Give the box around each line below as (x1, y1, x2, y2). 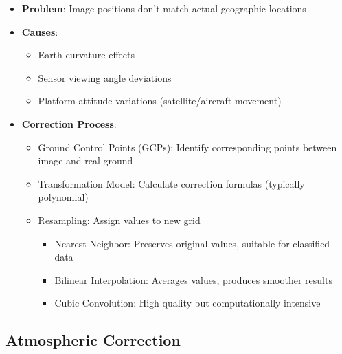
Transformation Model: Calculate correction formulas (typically (38, 176, 305, 190)
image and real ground (38, 153, 133, 168)
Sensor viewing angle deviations (38, 70, 172, 85)
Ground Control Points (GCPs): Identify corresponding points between (38, 140, 337, 154)
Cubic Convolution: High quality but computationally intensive (54, 296, 321, 310)
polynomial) (38, 190, 89, 204)
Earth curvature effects (38, 47, 135, 62)
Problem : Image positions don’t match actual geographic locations (21, 1, 306, 15)
